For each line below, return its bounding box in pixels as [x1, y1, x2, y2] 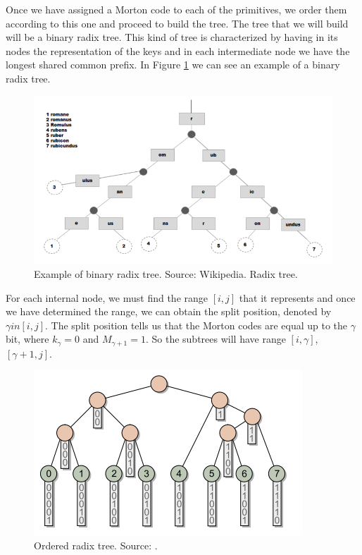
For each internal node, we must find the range [6, 290, 208, 305]
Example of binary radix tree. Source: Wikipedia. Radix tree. [34, 266, 298, 281]
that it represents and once [239, 290, 356, 305]
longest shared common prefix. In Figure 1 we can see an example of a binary [6, 57, 340, 72]
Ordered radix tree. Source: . [34, 537, 158, 552]
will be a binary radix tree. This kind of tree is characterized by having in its [6, 30, 338, 44]
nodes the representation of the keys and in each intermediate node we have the [6, 43, 350, 58]
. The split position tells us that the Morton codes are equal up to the [45, 317, 348, 332]
